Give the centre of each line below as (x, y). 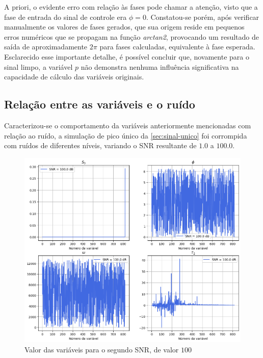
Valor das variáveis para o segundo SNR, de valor (102, 349)
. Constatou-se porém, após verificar (203, 17)
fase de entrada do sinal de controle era (65, 17)
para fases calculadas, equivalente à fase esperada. (177, 47)
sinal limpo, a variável (38, 66)
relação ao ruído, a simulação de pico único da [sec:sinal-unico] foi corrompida (126, 135)
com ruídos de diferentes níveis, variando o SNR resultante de (100, 145)
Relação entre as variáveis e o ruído (100, 104)
